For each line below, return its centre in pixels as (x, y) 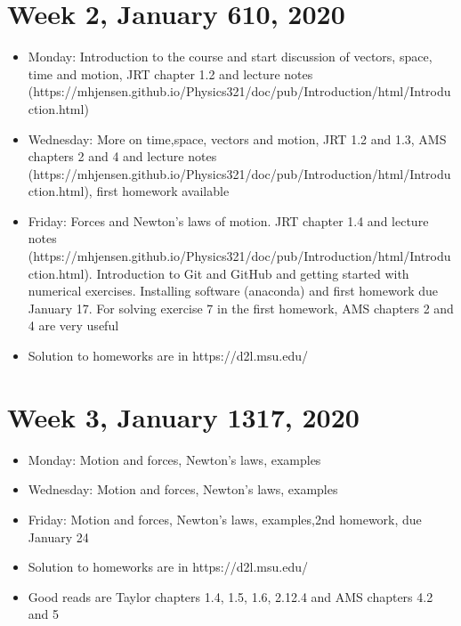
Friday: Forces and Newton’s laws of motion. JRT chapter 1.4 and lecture (228, 220)
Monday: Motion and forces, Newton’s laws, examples (174, 459)
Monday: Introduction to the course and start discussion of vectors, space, (230, 57)
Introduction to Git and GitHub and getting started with (253, 273)
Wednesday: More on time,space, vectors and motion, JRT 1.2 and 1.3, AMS (237, 138)
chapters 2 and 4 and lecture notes (122, 156)
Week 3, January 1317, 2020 (183, 416)
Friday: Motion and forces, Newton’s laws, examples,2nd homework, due (225, 519)
